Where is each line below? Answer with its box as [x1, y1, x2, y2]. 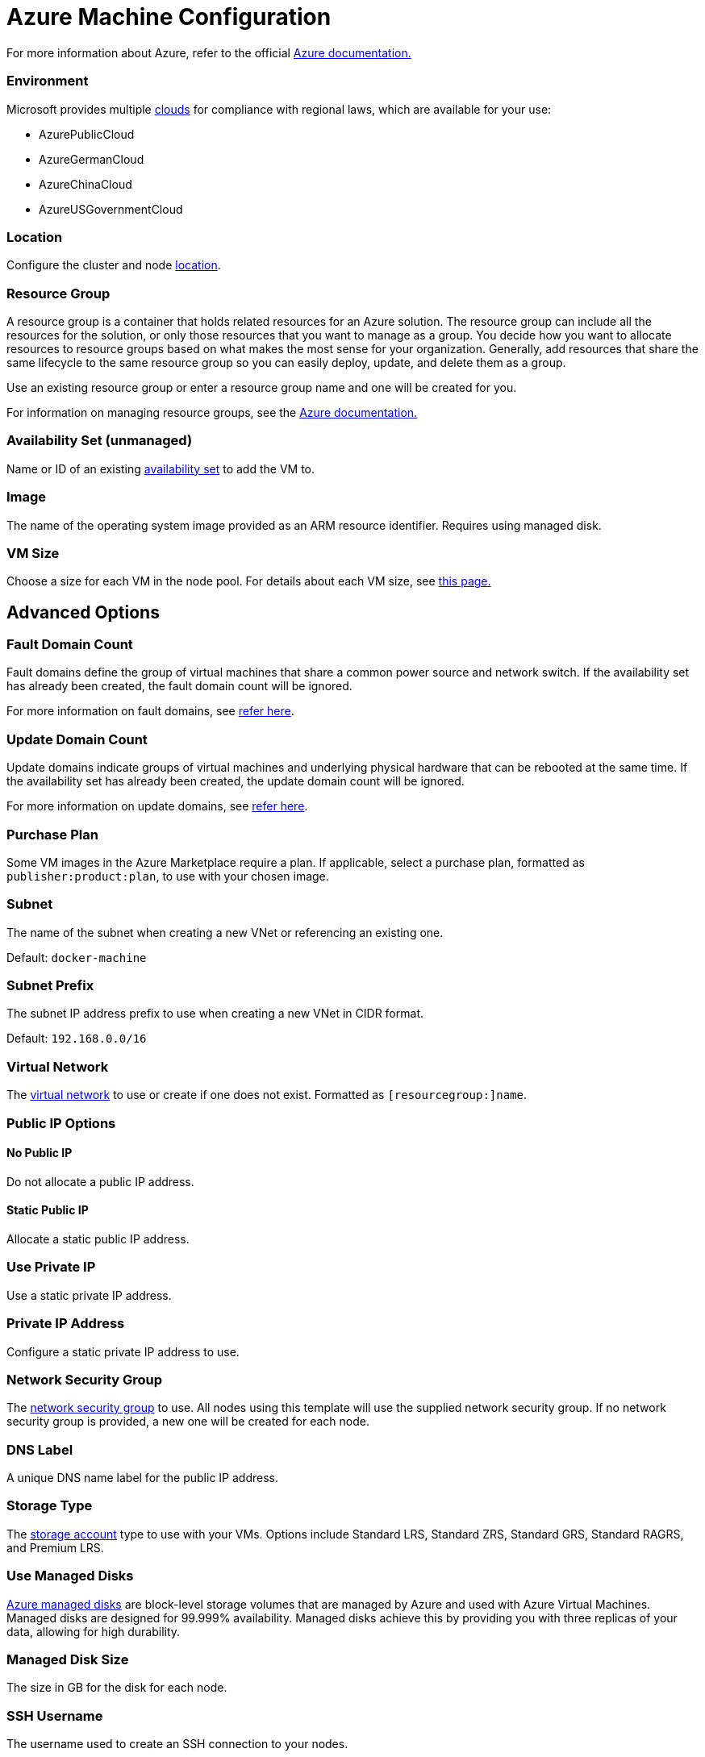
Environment [6, 73, 89, 90]
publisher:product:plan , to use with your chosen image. [6, 868, 329, 883]
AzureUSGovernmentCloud [39, 202, 183, 216]
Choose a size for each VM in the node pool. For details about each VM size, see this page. [6, 574, 491, 589]
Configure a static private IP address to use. [6, 1344, 240, 1359]
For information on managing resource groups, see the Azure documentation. [6, 406, 418, 419]
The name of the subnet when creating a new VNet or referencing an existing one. [6, 925, 444, 939]
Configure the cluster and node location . [6, 258, 221, 273]
